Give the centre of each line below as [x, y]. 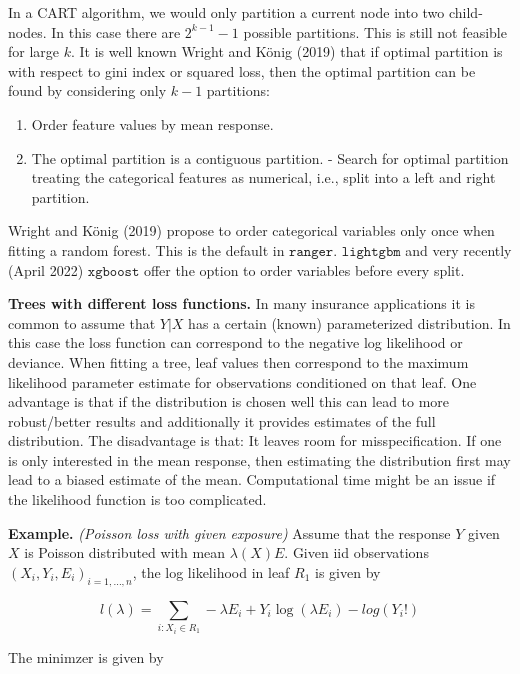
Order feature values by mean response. [152, 123]
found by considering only [87, 90]
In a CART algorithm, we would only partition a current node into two [226, 12]
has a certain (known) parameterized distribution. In [349, 322]
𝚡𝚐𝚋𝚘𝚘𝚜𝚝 [113, 271]
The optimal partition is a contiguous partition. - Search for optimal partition [270, 157]
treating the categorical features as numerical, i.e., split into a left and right [263, 177]
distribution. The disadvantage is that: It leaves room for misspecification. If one [255, 440]
